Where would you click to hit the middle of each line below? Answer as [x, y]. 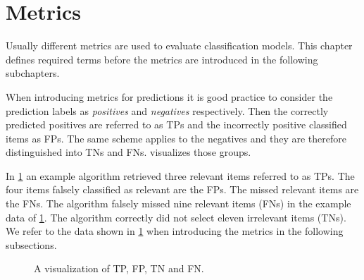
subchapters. [33, 73]
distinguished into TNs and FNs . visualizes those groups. [128, 152]
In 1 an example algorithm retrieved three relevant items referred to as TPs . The [180, 175]
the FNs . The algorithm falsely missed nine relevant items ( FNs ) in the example [178, 203]
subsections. [31, 244]
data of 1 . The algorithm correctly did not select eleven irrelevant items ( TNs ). [176, 217]
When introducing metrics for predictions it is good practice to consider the [169, 96]
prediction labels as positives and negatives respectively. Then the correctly [167, 110]
